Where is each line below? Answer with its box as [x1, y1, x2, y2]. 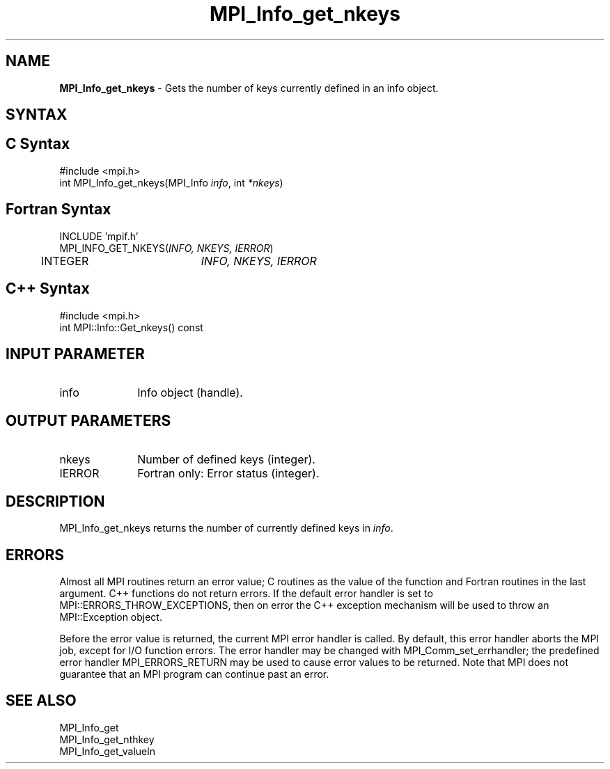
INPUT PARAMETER [6, 344, 145, 363]
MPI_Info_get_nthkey [59, 733, 155, 745]
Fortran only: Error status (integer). [137, 466, 320, 481]
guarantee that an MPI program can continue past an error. [59, 667, 329, 680]
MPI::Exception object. [59, 610, 162, 623]
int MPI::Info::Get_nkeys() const [59, 321, 203, 333]
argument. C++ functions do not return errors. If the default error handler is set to [59, 587, 433, 599]
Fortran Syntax [6, 200, 111, 219]
